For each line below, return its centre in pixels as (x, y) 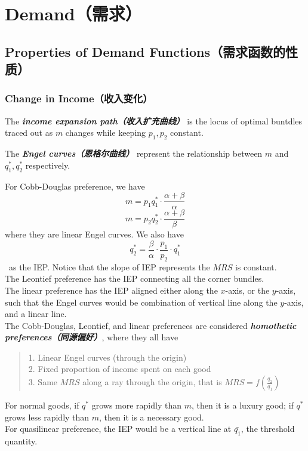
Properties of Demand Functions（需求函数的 (145, 51)
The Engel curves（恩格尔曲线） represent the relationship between (134, 153)
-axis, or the (247, 290)
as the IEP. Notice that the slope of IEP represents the (109, 266)
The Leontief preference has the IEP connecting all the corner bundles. (135, 278)
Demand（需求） (73, 13)
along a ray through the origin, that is (152, 382)
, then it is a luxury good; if (242, 405)
